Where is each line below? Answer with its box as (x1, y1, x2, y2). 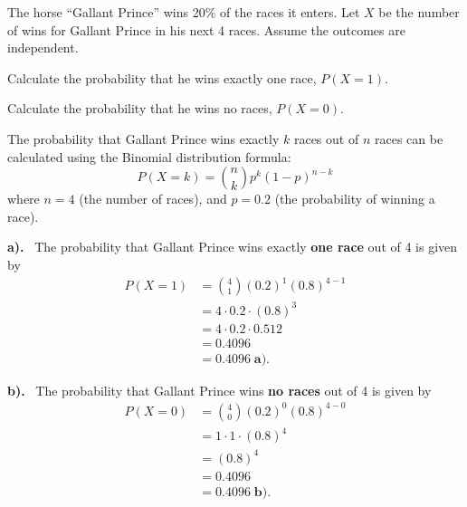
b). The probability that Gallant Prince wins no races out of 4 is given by (7, 380, 432, 399)
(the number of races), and (79, 189, 227, 208)
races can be (374, 129, 443, 148)
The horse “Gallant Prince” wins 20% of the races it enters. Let (7, 3, 360, 21)
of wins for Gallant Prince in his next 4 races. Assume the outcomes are (7, 20, 405, 39)
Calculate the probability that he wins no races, (7, 99, 272, 118)
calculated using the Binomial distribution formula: (7, 147, 291, 166)
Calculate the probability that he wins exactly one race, (7, 68, 317, 87)
